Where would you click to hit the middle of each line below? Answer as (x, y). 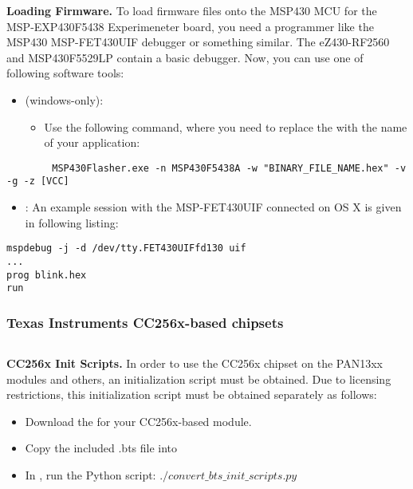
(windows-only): (64, 99)
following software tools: (65, 73)
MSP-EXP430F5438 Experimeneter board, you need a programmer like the (190, 26)
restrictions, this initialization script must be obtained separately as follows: (192, 394)
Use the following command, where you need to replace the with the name (226, 126)
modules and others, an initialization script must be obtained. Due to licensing (199, 379)
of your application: (92, 142)
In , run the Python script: (90, 475)
